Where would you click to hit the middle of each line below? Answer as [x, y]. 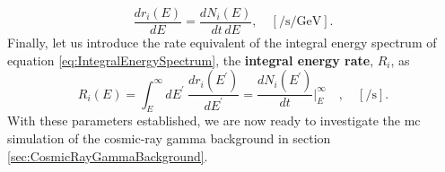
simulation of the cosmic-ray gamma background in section [169, 138]
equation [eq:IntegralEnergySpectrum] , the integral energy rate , [191, 60]
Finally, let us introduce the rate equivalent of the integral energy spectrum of [222, 43]
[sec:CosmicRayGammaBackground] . [108, 155]
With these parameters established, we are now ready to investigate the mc [214, 120]
